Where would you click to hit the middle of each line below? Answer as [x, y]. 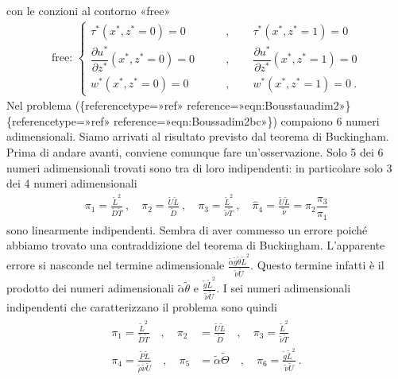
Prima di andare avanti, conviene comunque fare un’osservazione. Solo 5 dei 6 [195, 152]
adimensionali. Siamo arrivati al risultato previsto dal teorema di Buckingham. [198, 136]
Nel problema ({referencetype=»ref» [95, 105]
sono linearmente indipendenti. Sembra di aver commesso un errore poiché [187, 229]
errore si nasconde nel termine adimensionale [116, 265]
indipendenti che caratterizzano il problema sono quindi [142, 307]
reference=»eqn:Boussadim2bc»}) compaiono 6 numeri [247, 120]
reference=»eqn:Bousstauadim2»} [269, 105]
